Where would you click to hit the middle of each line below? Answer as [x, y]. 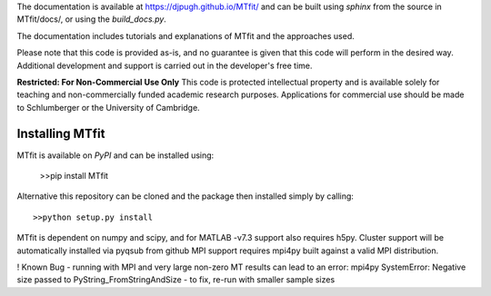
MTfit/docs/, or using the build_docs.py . [92, 19]
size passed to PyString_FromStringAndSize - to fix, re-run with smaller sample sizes [176, 280]
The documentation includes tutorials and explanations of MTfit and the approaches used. [185, 35]
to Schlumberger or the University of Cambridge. [108, 107]
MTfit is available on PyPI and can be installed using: [115, 155]
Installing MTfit [61, 133]
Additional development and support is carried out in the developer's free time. [165, 65]
